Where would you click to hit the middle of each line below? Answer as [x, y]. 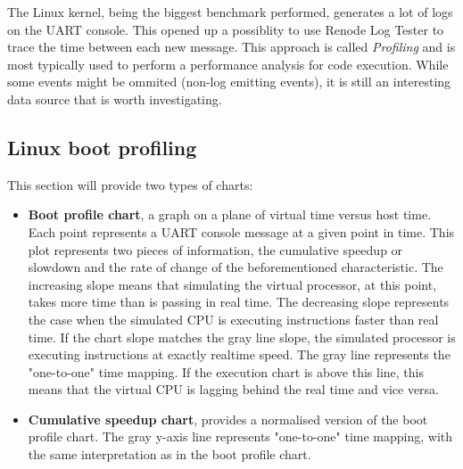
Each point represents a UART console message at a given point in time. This [241, 231]
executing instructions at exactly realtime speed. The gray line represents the [239, 354]
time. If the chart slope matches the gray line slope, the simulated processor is [242, 337]
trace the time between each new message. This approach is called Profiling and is [231, 47]
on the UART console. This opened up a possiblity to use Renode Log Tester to [226, 29]
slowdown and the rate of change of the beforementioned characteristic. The [236, 267]
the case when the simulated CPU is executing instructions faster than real [233, 319]
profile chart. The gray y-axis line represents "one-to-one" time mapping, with [240, 436]
